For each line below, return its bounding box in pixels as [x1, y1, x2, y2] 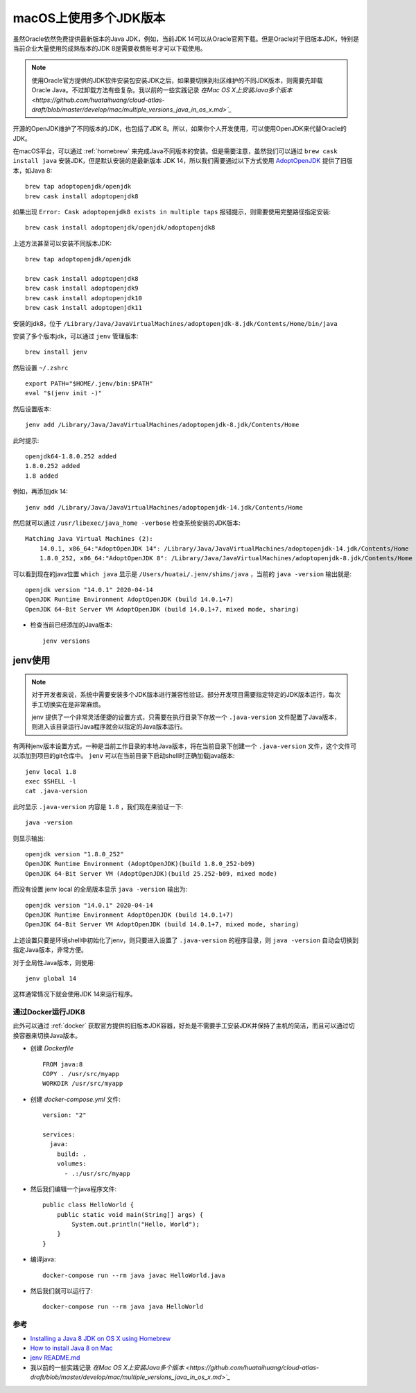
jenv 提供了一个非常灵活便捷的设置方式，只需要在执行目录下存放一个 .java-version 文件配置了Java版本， [31, 713, 341, 721]
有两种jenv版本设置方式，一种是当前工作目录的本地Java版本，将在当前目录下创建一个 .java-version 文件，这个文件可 [12, 742, 357, 750]
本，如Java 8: [12, 166, 52, 175]
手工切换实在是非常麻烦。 [31, 700, 105, 709]
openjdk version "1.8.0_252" [25, 850, 124, 858]
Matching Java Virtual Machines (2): [25, 535, 154, 543]
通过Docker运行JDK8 [12, 1007, 86, 1017]
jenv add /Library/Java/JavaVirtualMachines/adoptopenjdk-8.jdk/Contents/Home [25, 421, 300, 429]
